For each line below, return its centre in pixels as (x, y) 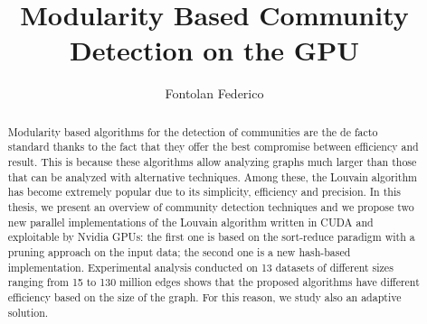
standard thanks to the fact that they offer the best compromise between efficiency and (213, 147)
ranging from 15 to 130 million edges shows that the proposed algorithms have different (213, 282)
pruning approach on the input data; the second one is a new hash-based (179, 251)
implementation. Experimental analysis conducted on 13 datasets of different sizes (200, 267)
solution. (28, 312)
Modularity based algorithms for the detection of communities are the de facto (193, 131)
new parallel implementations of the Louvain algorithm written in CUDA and (190, 222)
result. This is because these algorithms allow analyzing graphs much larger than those (212, 162)
